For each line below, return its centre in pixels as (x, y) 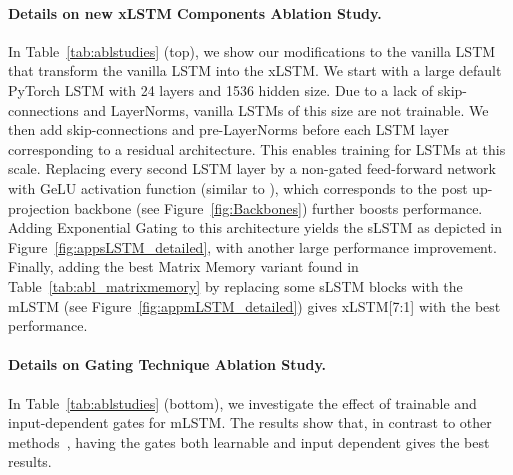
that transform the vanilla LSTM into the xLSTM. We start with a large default (255, 70)
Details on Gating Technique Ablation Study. (167, 364)
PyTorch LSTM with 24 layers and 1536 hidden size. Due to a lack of (221, 89)
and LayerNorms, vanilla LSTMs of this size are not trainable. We (286, 109)
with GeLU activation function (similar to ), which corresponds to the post (238, 187)
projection (39, 207)
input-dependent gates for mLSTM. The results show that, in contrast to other (250, 422)
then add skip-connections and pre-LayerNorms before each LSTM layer (229, 129)
